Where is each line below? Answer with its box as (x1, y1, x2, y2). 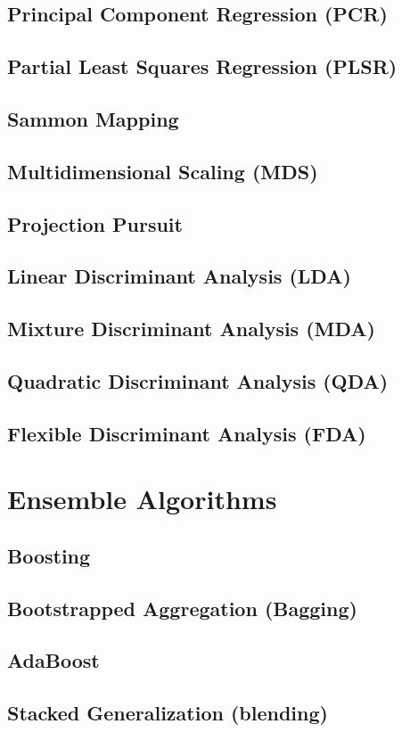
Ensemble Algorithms (7, 481, 277, 517)
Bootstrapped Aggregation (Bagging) (7, 594, 357, 621)
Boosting (7, 541, 91, 569)
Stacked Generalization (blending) (7, 699, 328, 727)
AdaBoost (7, 646, 100, 674)
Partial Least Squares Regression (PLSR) (7, 53, 398, 80)
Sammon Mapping (7, 104, 179, 132)
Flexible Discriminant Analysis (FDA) (7, 419, 366, 447)
